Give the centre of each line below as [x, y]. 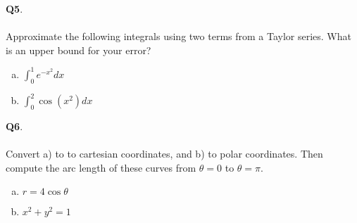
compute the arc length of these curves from [101, 167]
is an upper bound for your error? [79, 50]
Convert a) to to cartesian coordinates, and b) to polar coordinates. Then [164, 154]
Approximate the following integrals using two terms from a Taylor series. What [178, 36]
